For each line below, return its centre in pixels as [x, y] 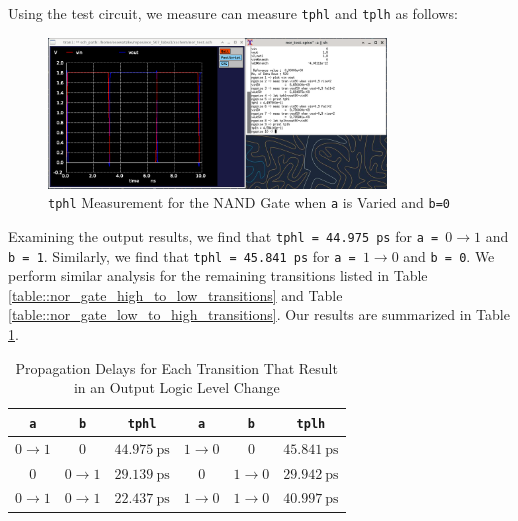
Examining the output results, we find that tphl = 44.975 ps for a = [223, 235]
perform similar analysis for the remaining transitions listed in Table [218, 275]
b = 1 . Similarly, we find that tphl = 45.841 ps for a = [182, 255]
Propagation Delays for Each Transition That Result [176, 367]
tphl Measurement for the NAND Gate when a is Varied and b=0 [249, 202]
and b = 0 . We [449, 255]
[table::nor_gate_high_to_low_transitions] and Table [175, 294]
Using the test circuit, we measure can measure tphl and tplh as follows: [233, 13]
